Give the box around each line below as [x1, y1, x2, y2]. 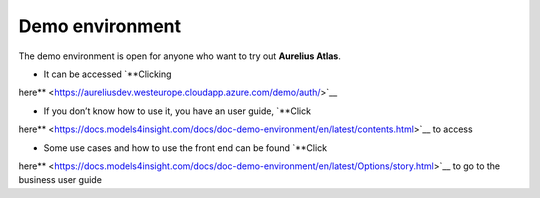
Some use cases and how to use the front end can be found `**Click [43, 141, 328, 154]
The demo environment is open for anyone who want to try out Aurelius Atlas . [18, 50, 342, 62]
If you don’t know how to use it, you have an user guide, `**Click [43, 105, 312, 117]
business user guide [18, 174, 102, 186]
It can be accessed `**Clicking [43, 68, 172, 80]
